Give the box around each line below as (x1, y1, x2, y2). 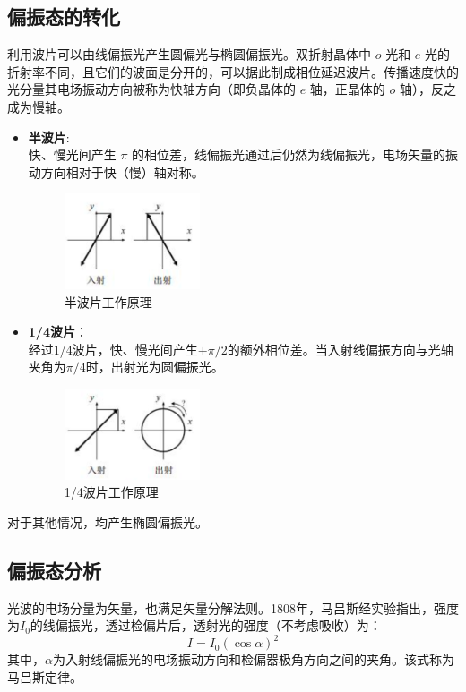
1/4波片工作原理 (64, 483, 159, 501)
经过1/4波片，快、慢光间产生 (28, 339, 198, 358)
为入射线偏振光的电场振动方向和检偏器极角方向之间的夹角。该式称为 (52, 650, 454, 669)
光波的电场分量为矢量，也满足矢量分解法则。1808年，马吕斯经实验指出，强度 (7, 598, 459, 617)
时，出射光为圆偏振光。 (85, 357, 224, 376)
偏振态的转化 (7, 3, 120, 30)
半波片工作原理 (64, 292, 152, 311)
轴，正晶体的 (309, 80, 385, 98)
